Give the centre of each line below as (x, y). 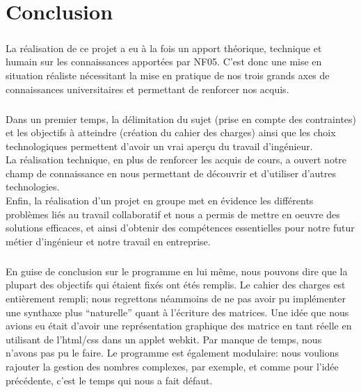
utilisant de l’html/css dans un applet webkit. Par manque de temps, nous (164, 339)
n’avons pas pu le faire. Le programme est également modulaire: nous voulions (173, 353)
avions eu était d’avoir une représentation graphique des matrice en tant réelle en (179, 326)
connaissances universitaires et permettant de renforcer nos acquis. (147, 89)
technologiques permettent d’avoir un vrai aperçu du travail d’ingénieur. (159, 146)
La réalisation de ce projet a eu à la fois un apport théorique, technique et (164, 48)
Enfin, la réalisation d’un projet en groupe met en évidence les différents (160, 201)
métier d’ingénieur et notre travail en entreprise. (108, 241)
